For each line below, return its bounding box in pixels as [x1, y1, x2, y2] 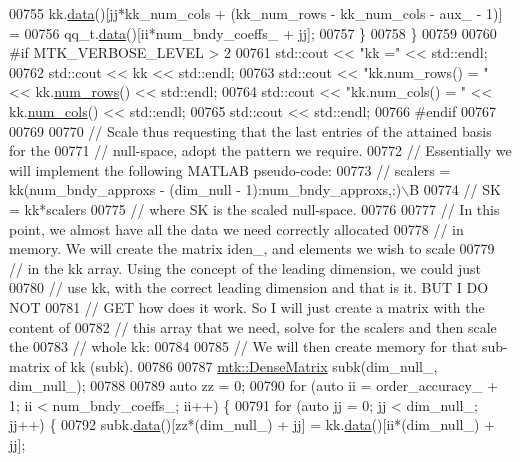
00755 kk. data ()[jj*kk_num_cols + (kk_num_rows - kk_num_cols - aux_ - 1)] [9, 3, 503, 23]
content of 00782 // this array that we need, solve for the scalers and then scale [9, 316, 497, 337]
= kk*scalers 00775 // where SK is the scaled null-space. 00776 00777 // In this [9, 198, 500, 219]
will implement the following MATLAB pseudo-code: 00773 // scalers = [9, 159, 451, 180]
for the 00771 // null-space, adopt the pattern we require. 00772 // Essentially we [9, 140, 512, 161]
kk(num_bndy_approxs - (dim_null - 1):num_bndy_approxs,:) [9, 179, 402, 200]
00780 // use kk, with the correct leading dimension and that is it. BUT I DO [9, 277, 489, 298]
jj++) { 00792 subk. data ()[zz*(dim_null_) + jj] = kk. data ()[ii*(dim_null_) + [9, 414, 495, 435]
